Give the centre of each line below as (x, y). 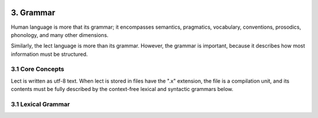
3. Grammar (33, 13)
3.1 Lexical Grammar (40, 104)
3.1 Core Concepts (38, 69)
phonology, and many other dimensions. (60, 35)
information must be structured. (49, 54)
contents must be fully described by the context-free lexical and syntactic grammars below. (122, 89)
